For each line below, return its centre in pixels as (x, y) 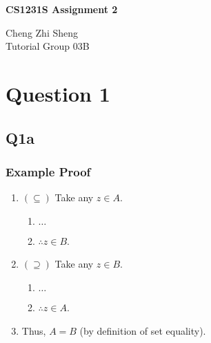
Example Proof (48, 171)
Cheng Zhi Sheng (42, 32)
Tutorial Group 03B (48, 46)
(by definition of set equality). (143, 330)
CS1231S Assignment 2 (62, 9)
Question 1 (58, 93)
